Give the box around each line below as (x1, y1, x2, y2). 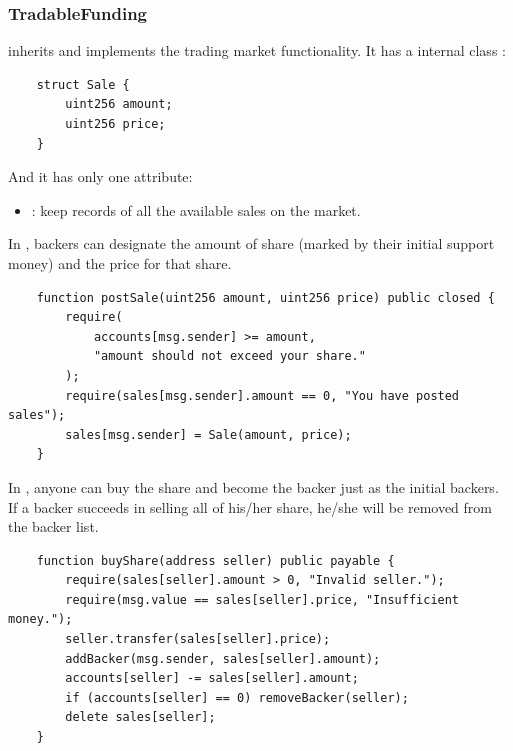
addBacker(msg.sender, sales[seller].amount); (65, 651, 381, 666)
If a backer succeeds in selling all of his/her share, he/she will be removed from (8, 496, 492, 517)
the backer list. (8, 516, 99, 537)
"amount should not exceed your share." (93, 349, 366, 364)
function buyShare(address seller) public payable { (36, 553, 395, 568)
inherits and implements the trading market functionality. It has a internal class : (8, 40, 506, 61)
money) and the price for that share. (8, 252, 232, 273)
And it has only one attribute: (8, 166, 193, 187)
